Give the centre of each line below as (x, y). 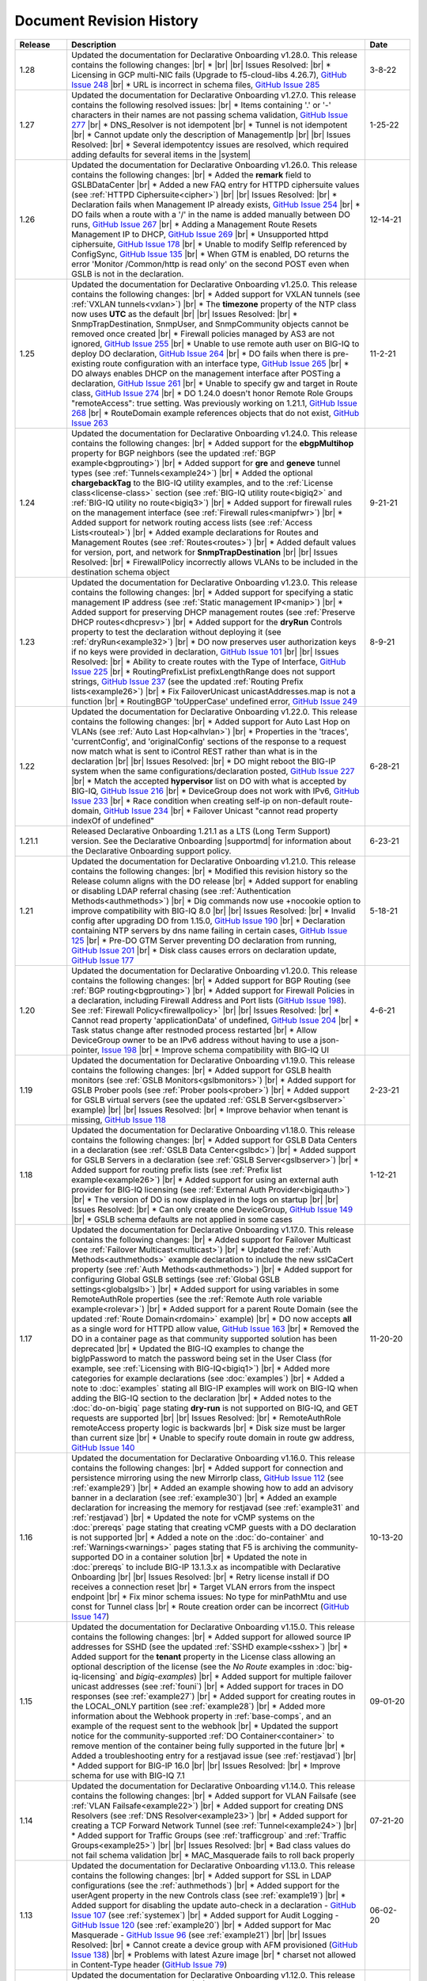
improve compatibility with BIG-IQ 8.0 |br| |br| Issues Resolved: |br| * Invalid (213, 910)
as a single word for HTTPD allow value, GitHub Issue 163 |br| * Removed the (215, 1329)
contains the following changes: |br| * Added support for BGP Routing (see (211, 980)
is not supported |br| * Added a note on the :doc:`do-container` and (198, 1537)
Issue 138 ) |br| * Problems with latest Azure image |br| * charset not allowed (213, 1955)
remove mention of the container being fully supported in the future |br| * (208, 1746)
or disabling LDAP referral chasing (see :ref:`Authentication (181, 891)
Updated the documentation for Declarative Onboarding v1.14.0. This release (213, 1785)
